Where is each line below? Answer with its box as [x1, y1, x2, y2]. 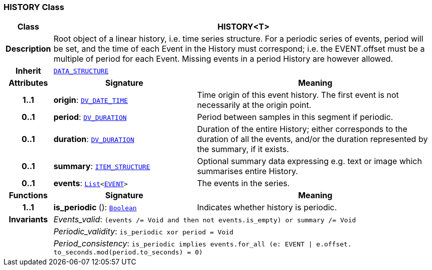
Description [6, 44, 51, 54]
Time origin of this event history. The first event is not [197, 90, 399, 100]
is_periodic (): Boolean [53, 202, 137, 213]
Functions [9, 190, 48, 201]
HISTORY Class [4, 2, 64, 12]
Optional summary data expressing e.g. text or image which [197, 156, 422, 167]
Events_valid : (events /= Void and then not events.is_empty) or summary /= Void [53, 214, 356, 225]
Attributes [9, 78, 48, 88]
